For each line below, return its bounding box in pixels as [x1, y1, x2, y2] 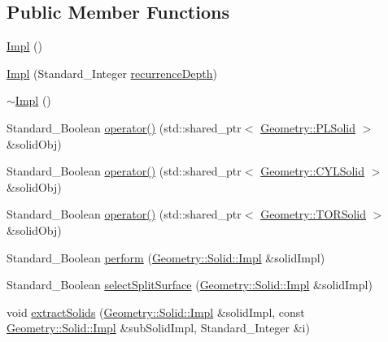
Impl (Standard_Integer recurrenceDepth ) [7, 64, 218, 81]
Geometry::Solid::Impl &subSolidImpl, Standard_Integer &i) [7, 319, 310, 336]
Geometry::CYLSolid [260, 162, 365, 180]
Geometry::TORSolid [260, 206, 366, 223]
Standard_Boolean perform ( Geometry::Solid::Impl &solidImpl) [7, 249, 325, 266]
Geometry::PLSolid [260, 119, 355, 136]
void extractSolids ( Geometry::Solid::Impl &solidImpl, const [7, 303, 305, 320]
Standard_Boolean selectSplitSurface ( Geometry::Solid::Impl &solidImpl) [7, 276, 373, 293]
